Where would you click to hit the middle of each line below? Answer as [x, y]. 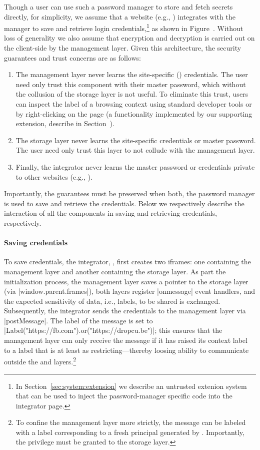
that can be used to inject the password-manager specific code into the [124, 396]
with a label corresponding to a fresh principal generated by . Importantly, [130, 432]
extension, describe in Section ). [65, 123]
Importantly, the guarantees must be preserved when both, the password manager [129, 193]
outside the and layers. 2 [40, 361]
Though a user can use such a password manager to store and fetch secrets [118, 7]
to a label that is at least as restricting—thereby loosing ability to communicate [126, 350]
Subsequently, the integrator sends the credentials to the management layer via [125, 311]
